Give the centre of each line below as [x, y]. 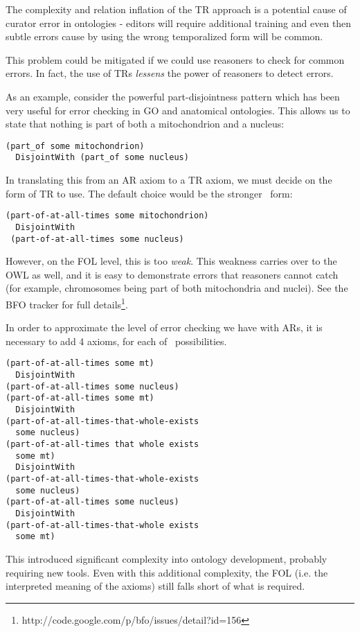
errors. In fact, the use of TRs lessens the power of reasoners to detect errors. [170, 73]
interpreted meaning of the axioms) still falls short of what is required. [155, 586]
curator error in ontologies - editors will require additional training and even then [179, 23]
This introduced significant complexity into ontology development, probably [166, 558]
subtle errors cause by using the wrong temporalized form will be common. [164, 36]
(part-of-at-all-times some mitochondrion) [107, 216]
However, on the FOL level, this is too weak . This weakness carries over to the [171, 261]
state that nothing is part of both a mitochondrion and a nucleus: [145, 124]
